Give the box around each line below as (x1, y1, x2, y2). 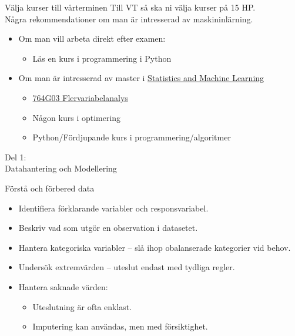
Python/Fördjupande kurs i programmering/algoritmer (32, 131, 231, 143)
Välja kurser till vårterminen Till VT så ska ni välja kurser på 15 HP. (5, 1, 256, 13)
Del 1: (5, 150, 26, 163)
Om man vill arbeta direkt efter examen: (18, 32, 166, 45)
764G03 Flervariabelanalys (32, 91, 128, 103)
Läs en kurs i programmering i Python (32, 52, 172, 64)
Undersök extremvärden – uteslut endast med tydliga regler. (18, 261, 235, 273)
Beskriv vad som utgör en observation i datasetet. (18, 221, 198, 234)
